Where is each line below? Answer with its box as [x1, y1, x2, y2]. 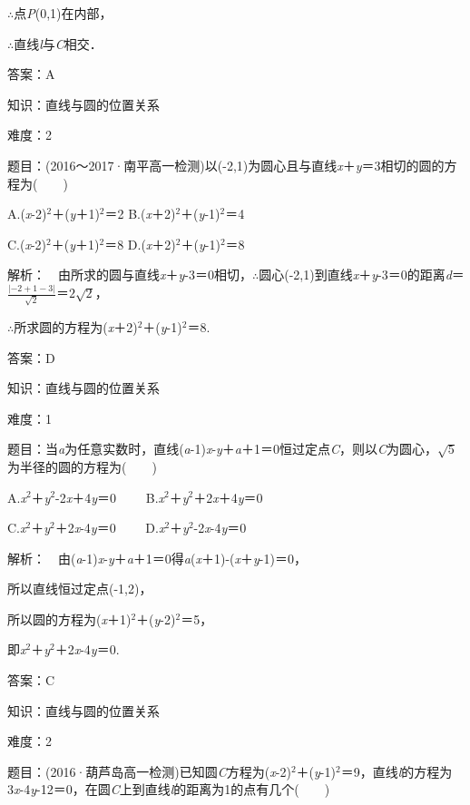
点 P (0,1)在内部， [14, 4, 113, 22]
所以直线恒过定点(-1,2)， [7, 579, 152, 598]
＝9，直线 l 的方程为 [340, 761, 453, 780]
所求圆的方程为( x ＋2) [14, 317, 138, 336]
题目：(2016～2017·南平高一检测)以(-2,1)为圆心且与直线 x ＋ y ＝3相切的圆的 [7, 155, 445, 174]
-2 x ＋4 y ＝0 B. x [55, 487, 165, 506]
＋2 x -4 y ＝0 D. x [54, 518, 165, 537]
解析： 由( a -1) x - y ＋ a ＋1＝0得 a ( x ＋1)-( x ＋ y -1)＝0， [7, 548, 307, 567]
